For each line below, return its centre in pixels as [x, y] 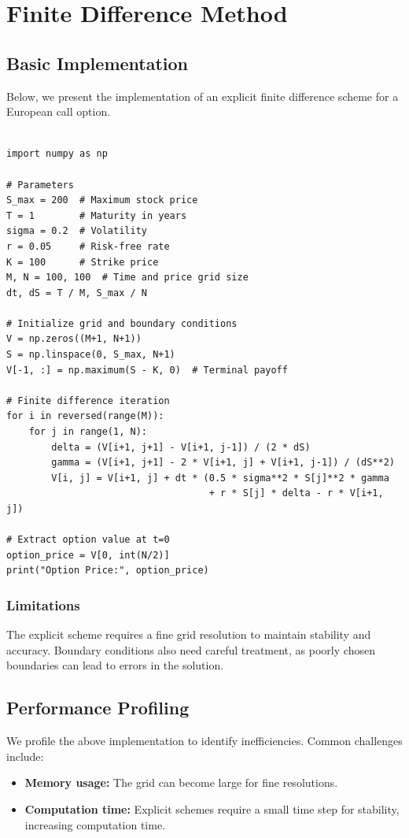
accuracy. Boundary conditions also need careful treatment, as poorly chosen [191, 649]
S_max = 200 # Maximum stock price [102, 200]
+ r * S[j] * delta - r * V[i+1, [296, 493]
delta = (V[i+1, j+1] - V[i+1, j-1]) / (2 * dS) [181, 447]
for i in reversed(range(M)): [85, 416]
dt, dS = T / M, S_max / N [77, 293]
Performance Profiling [98, 708]
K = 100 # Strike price [83, 262]
